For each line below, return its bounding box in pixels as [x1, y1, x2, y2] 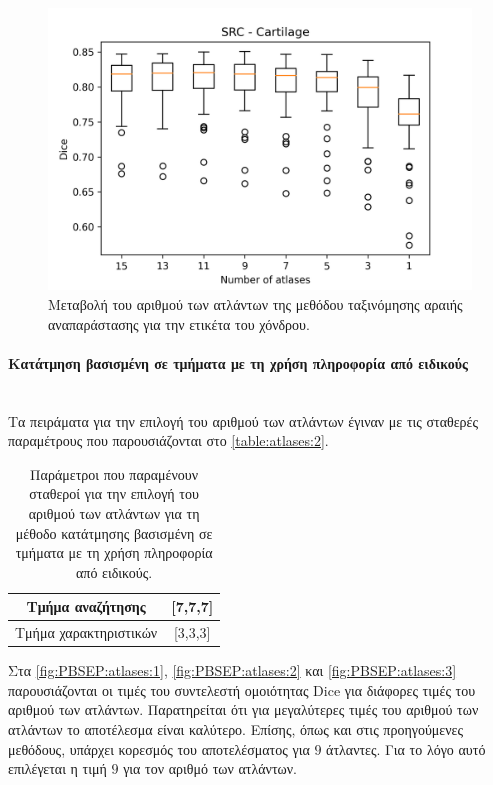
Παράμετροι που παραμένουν [30, 463, 199, 484]
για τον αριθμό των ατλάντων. [123, 758, 297, 779]
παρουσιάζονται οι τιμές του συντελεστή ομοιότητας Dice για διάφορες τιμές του [8, 679, 476, 700]
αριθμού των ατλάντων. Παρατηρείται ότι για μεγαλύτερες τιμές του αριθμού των [8, 699, 479, 720]
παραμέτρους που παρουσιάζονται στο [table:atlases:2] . [8, 430, 329, 451]
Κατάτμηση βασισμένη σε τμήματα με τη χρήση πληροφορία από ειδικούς [8, 352, 468, 373]
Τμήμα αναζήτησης [26, 596, 146, 617]
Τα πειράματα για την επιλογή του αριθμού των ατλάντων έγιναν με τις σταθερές [8, 410, 478, 431]
